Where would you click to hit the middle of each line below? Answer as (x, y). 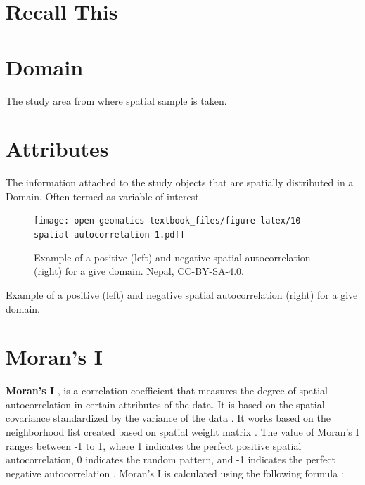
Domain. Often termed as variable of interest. (104, 196)
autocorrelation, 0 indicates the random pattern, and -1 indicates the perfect (171, 459)
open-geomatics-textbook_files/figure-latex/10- (190, 221)
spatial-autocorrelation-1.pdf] (109, 235)
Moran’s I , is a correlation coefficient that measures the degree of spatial (167, 390)
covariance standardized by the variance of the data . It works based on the (168, 418)
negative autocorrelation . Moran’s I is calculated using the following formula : (175, 473)
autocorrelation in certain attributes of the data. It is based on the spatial (165, 404)
